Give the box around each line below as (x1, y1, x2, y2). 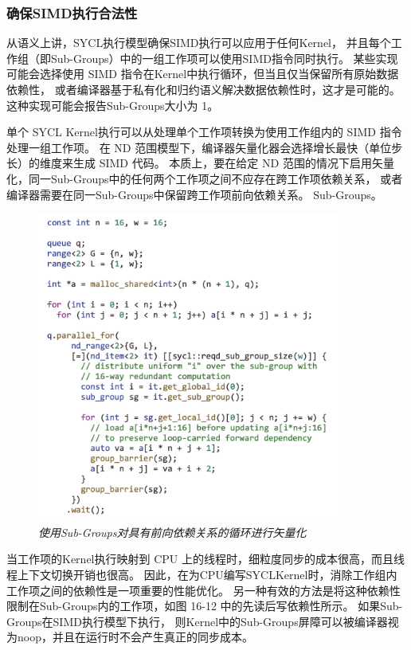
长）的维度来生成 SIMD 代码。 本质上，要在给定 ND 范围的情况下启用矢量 (6, 155, 394, 171)
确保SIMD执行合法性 (6, 2, 138, 22)
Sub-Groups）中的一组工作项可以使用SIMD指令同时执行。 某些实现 (50, 49, 398, 66)
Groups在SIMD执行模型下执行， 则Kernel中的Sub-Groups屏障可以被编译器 (6, 613, 388, 629)
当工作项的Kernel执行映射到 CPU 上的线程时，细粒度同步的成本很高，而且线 (6, 550, 405, 567)
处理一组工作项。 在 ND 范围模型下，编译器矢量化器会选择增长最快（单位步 (6, 139, 403, 155)
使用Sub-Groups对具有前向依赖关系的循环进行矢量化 (38, 523, 307, 540)
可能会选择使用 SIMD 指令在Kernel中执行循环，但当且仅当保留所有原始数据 (6, 65, 399, 82)
